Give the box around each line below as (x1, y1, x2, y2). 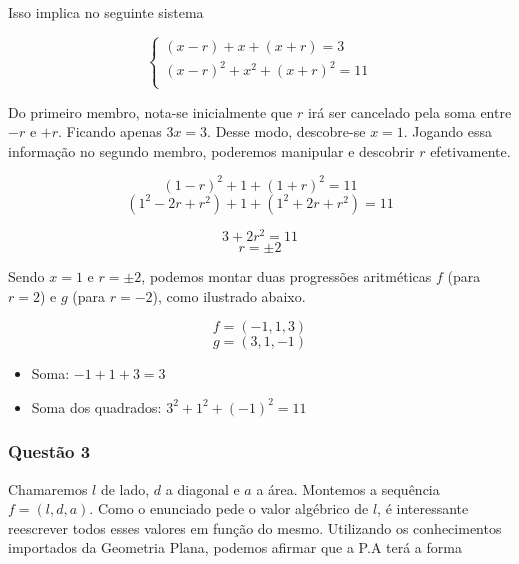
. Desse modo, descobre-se (207, 121, 366, 142)
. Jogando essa (403, 121, 493, 142)
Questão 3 (8, 439, 91, 464)
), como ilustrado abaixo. (152, 285, 306, 306)
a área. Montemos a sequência (256, 478, 440, 499)
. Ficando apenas (58, 121, 162, 142)
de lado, (100, 478, 150, 499)
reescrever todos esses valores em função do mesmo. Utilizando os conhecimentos (8, 517, 502, 538)
